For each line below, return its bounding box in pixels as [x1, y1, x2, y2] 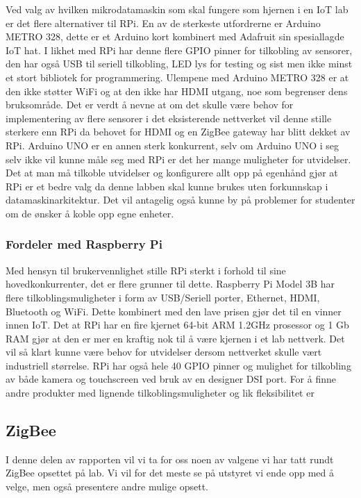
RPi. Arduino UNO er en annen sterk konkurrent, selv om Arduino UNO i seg [6, 138, 339, 152]
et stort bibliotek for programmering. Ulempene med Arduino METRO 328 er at [6, 69, 349, 84]
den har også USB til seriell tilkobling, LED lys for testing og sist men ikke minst [6, 56, 353, 71]
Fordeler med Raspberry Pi [6, 235, 162, 253]
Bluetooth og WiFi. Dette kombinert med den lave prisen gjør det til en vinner [6, 304, 342, 318]
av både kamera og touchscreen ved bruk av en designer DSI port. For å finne [6, 372, 336, 386]
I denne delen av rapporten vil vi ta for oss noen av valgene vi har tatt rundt [6, 451, 334, 466]
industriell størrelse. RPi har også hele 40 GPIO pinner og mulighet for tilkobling [6, 358, 351, 372]
